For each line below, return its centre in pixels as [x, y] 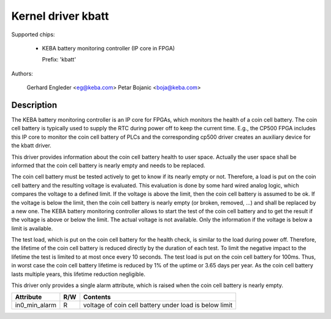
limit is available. [32, 228]
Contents [97, 297]
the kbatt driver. [31, 146]
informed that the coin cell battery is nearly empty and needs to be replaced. [108, 165]
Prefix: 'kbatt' [59, 60]
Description [34, 105]
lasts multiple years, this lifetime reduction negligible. [78, 274]
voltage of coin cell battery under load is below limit [158, 305]
